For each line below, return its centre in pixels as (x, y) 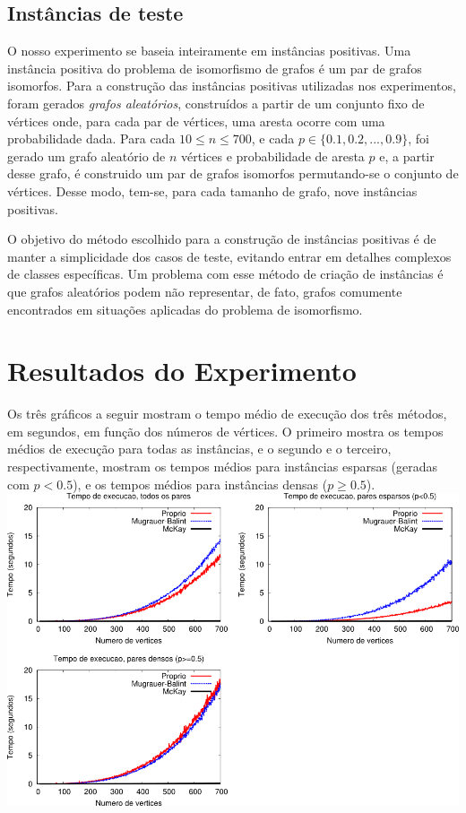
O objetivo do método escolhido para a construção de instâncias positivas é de (222, 239)
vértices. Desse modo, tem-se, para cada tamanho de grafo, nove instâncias (212, 190)
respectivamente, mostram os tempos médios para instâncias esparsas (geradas (223, 467)
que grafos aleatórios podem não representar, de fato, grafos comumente (205, 291)
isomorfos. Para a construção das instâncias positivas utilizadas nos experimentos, (232, 86)
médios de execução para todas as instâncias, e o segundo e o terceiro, (199, 449)
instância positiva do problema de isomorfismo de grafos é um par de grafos (215, 68)
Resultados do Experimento (182, 371)
